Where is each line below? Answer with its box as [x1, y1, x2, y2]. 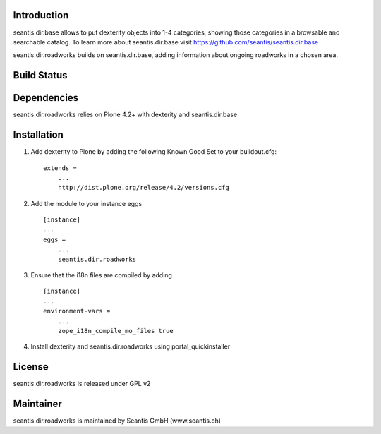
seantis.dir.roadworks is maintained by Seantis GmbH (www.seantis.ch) [13, 416, 222, 425]
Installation [13, 129, 64, 141]
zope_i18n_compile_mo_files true [57, 327, 174, 334]
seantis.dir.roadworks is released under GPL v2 [13, 380, 151, 388]
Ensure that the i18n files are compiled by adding [30, 271, 173, 279]
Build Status [13, 69, 68, 81]
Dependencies [13, 92, 79, 104]
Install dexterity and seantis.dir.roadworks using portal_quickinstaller [30, 342, 231, 351]
